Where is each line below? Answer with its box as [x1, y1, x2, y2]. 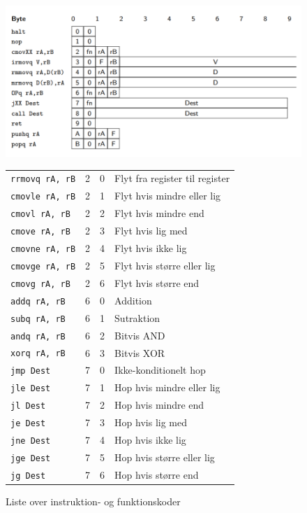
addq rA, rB [10, 296, 66, 307]
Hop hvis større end [114, 467, 199, 482]
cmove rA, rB [10, 227, 70, 237]
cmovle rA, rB [10, 192, 76, 202]
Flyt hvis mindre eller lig [114, 188, 221, 203]
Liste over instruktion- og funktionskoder [6, 493, 181, 508]
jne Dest [10, 436, 51, 447]
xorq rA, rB [10, 349, 66, 359]
